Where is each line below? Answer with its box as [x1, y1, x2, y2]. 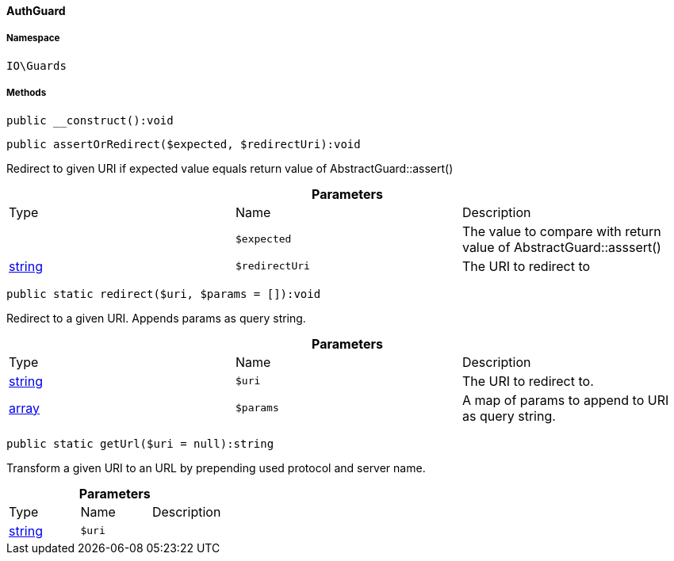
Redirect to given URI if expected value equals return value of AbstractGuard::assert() [6, 161, 454, 175]
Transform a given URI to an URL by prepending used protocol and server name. [6, 460, 426, 475]
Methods [6, 87, 47, 99]
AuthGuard [6, 4, 66, 17]
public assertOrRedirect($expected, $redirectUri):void [6, 137, 361, 151]
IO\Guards [6, 59, 67, 72]
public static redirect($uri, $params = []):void [6, 287, 321, 300]
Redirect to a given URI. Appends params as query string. [6, 311, 306, 325]
